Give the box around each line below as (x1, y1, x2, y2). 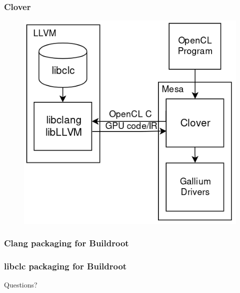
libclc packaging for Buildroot (4, 260, 127, 272)
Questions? (4, 279, 37, 290)
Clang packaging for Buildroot (4, 237, 129, 249)
